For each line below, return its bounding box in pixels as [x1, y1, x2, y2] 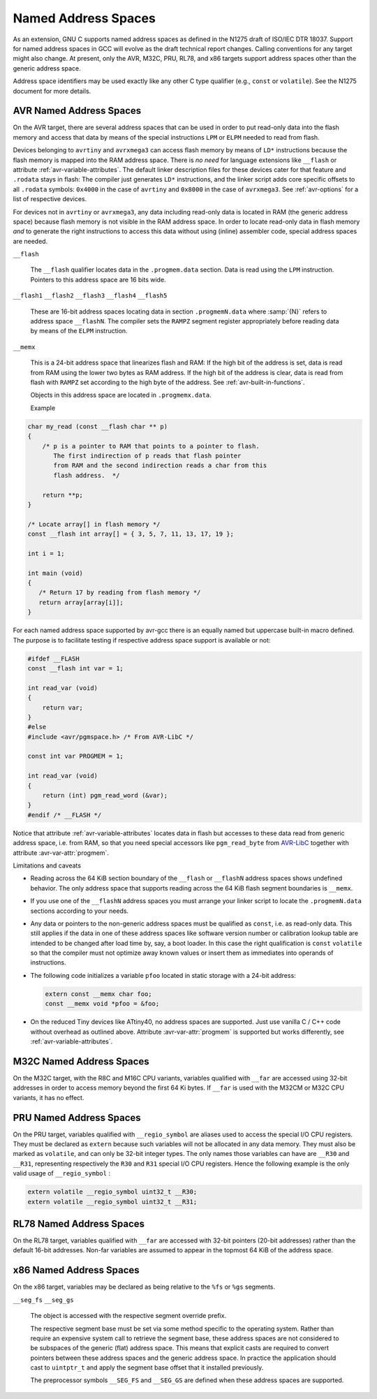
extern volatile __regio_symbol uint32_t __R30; [27, 1188, 198, 1196]
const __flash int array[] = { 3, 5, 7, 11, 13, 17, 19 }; [27, 530, 234, 538]
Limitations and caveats [13, 861, 82, 870]
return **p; [42, 491, 84, 499]
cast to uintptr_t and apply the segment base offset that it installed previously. [30, 1363, 264, 1372]
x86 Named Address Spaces [13, 1264, 140, 1276]
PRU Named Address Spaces [13, 1111, 141, 1124]
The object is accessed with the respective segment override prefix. [30, 1312, 227, 1320]
